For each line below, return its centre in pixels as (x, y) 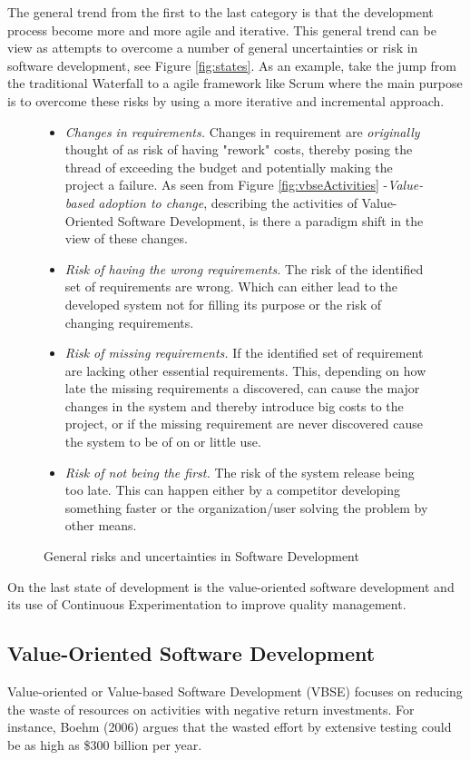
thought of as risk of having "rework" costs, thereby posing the (239, 149)
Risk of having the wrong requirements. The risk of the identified (244, 268)
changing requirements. (129, 322)
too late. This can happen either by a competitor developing (233, 490)
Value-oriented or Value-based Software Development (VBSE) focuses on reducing (235, 691)
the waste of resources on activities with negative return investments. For (211, 709)
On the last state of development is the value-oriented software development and (231, 586)
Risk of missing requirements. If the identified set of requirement (244, 353)
